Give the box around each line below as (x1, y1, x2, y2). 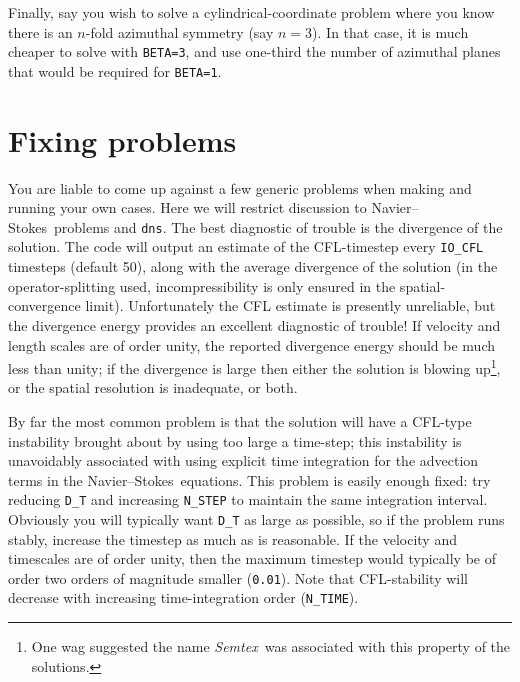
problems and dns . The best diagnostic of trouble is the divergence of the (53, 216, 503, 237)
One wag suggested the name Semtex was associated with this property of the (31, 636, 511, 657)
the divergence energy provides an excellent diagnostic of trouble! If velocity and (8, 314, 501, 335)
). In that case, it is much (312, 21, 469, 42)
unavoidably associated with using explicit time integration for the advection (8, 450, 479, 471)
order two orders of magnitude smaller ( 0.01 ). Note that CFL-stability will (8, 567, 468, 588)
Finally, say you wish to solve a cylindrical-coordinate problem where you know (8, 2, 495, 22)
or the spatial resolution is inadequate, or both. (8, 377, 298, 398)
